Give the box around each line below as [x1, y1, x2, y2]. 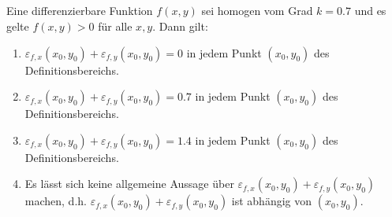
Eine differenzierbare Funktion [6, 2, 153, 19]
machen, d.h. [24, 193, 87, 209]
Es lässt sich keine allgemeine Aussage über [24, 175, 234, 192]
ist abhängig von [231, 193, 312, 209]
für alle [98, 17, 133, 34]
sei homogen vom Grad [201, 2, 313, 19]
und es [354, 2, 386, 19]
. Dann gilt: [152, 17, 208, 34]
